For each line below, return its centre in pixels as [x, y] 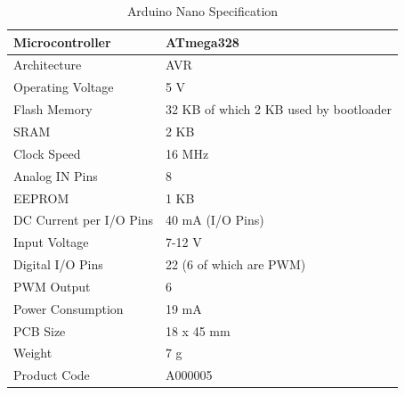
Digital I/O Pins [58, 264]
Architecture [48, 65]
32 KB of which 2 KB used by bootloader [278, 109]
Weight [33, 353]
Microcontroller [62, 41]
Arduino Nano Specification [202, 11]
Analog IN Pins [56, 175]
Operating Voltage [64, 87]
